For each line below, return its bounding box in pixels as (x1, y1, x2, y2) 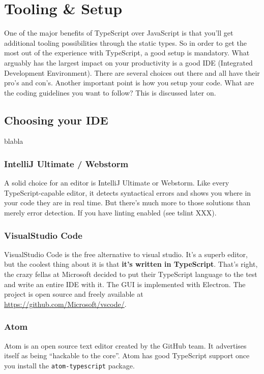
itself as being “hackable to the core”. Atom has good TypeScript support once (4, 350, 250, 361)
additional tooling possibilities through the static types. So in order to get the (4, 37, 247, 48)
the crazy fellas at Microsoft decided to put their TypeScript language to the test (4, 269, 257, 279)
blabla (4, 136, 23, 146)
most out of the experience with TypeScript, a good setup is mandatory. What (4, 47, 250, 58)
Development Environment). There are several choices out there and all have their (4, 67, 260, 78)
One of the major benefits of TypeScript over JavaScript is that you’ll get (4, 27, 233, 38)
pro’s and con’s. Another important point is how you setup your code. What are (4, 77, 254, 88)
